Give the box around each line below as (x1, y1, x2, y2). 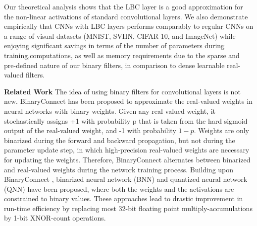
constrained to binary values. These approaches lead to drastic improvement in (4, 193, 243, 204)
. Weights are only (194, 125, 249, 136)
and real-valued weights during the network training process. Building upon (4, 164, 234, 174)
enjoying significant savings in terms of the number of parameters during (4, 40, 225, 51)
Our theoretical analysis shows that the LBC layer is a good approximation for (4, 1, 243, 11)
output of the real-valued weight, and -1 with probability (4, 125, 176, 136)
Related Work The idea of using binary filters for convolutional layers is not (4, 86, 241, 96)
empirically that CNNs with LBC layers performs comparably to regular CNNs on (4, 21, 254, 31)
